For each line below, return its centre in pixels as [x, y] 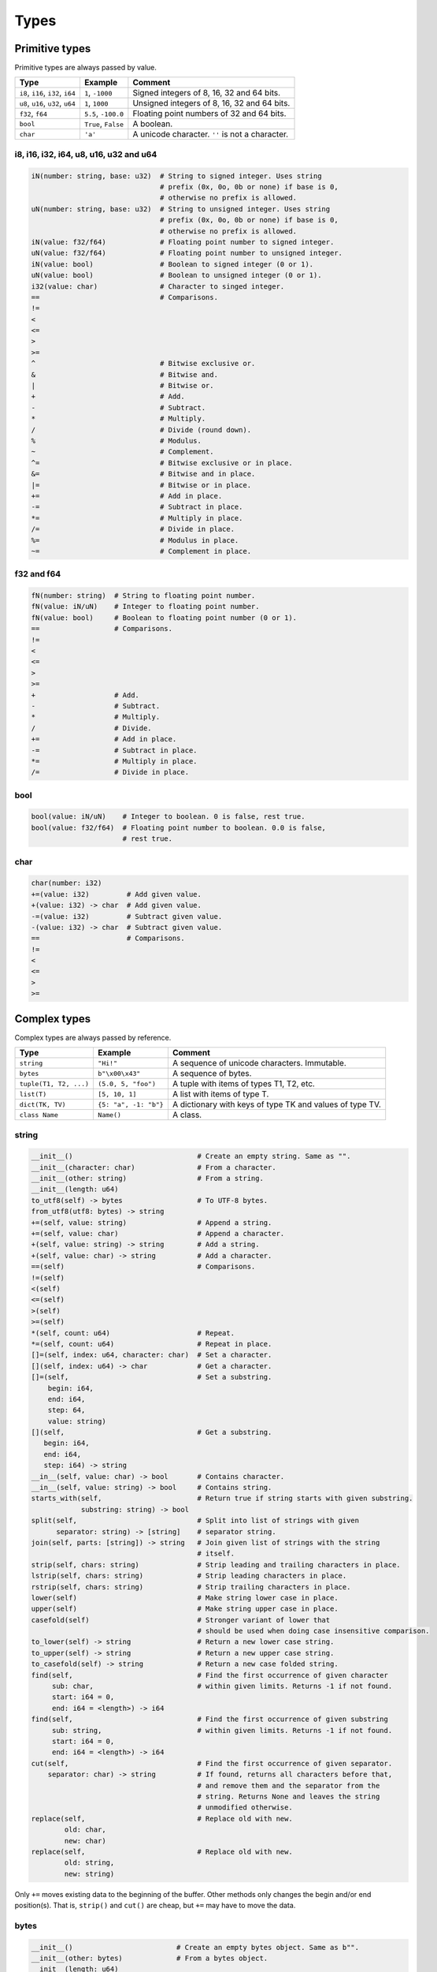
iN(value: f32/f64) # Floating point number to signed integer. [183, 242]
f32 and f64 [38, 574]
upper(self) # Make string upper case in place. [185, 1609]
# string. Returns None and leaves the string [289, 1796]
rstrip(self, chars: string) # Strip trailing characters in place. [191, 1587]
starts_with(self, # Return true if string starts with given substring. [222, 1498]
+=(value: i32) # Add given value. [117, 894]
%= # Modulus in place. [135, 540]
